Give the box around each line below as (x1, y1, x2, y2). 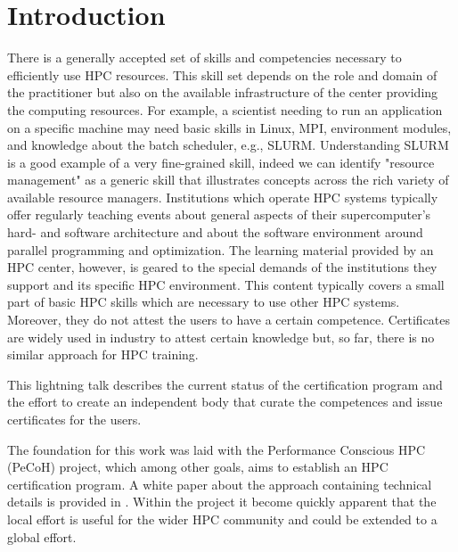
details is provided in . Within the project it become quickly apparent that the (7, 492, 437, 511)
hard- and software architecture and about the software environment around (7, 223, 423, 242)
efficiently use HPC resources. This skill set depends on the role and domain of (7, 65, 438, 84)
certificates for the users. (7, 410, 142, 428)
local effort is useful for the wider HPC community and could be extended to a (7, 509, 438, 528)
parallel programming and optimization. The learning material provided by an (7, 240, 434, 259)
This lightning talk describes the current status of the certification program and (7, 375, 443, 393)
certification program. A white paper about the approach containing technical (7, 474, 432, 493)
